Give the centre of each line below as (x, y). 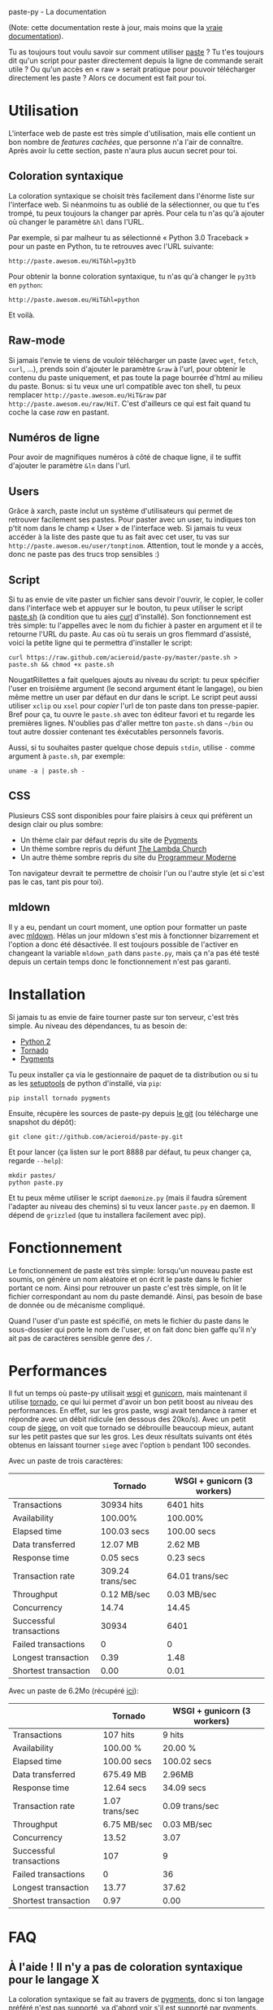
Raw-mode (37, 341)
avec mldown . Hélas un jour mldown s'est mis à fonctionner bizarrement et (134, 935)
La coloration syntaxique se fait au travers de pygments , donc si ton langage (136, 1999)
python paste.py (36, 1182)
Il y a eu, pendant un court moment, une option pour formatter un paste (128, 926)
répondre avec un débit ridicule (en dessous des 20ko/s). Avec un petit (127, 1419)
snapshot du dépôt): (42, 1122)
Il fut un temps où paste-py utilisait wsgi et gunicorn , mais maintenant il (128, 1393)
